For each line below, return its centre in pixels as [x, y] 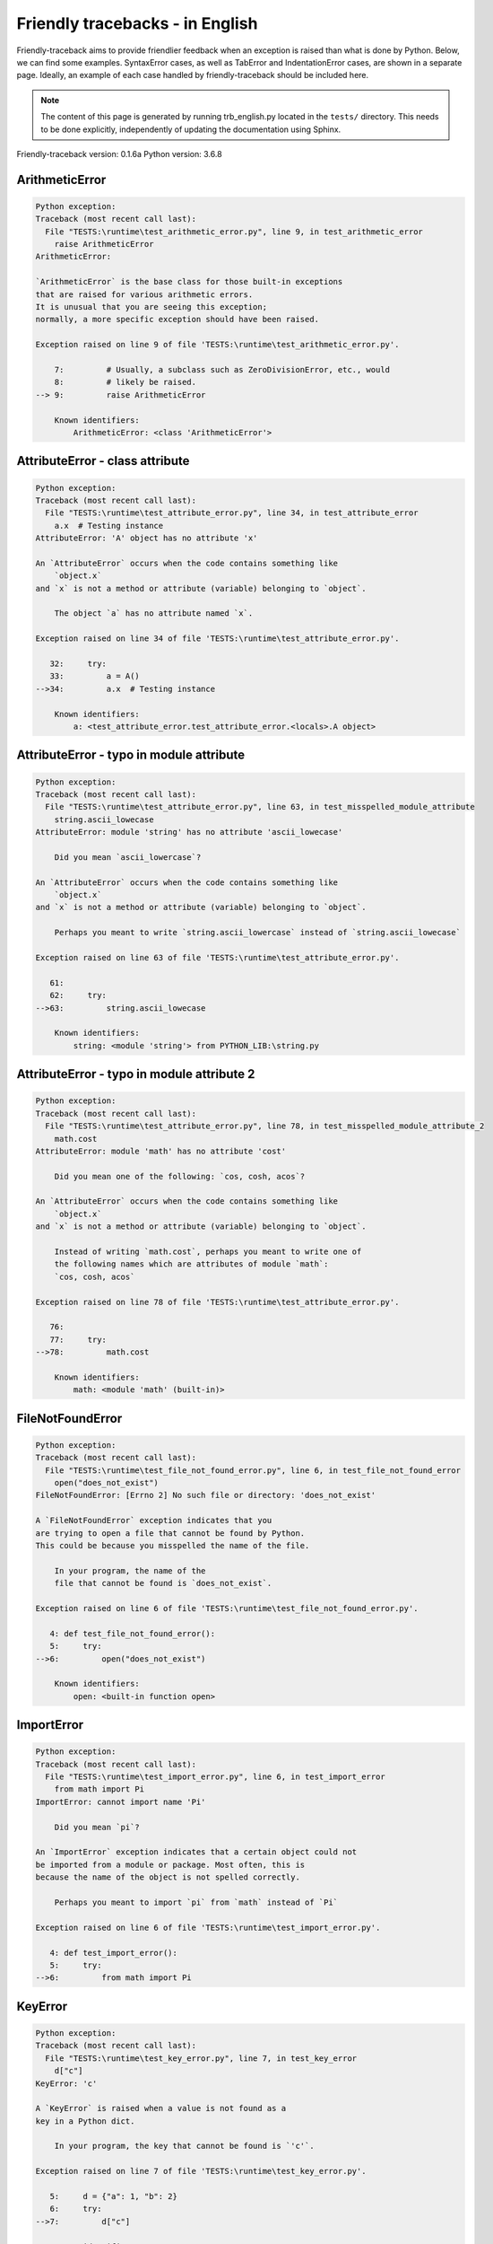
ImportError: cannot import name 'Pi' [121, 1801]
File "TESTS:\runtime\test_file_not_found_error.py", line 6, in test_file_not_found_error [253, 1470]
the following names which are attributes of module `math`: [191, 1264]
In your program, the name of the [130, 1570]
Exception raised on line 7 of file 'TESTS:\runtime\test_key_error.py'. [201, 2171]
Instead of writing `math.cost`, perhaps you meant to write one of [208, 1252]
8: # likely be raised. [125, 382]
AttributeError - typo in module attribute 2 [136, 1074]
